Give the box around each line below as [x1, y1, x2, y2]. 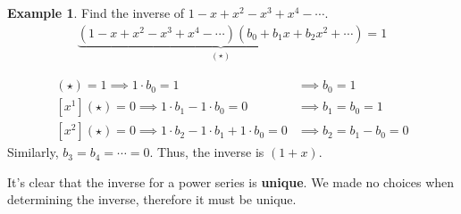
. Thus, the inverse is [149, 143, 264, 161]
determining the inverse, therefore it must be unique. [7, 190, 297, 209]
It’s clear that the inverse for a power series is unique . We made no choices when [7, 172, 455, 191]
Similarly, [7, 143, 59, 161]
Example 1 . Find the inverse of [7, 4, 185, 21]
